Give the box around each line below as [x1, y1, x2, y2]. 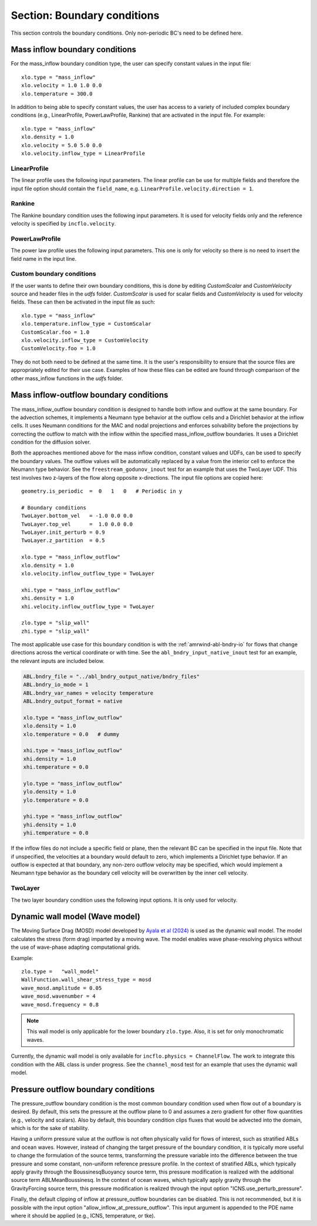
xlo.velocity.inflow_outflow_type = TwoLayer [21, 570, 155, 577]
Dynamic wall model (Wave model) [11, 912, 140, 922]
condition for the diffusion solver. [11, 438, 91, 446]
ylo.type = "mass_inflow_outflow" [23, 780, 123, 787]
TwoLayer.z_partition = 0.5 [21, 537, 105, 544]
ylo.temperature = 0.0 [23, 796, 89, 803]
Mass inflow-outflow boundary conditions [11, 390, 168, 400]
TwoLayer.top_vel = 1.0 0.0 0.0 [21, 521, 133, 527]
